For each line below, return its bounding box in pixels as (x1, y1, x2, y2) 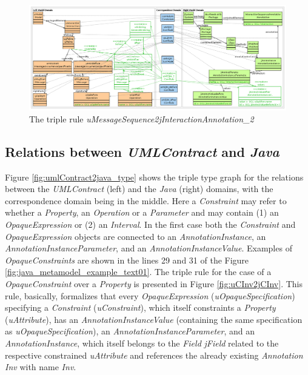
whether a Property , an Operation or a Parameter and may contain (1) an (5, 206, 279, 219)
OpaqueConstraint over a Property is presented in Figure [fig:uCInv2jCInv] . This (5, 277, 303, 290)
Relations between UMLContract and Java (5, 142, 280, 161)
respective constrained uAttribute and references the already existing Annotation (5, 348, 303, 361)
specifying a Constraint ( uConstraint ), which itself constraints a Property (5, 301, 276, 314)
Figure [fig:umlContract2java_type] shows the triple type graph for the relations (5, 170, 304, 183)
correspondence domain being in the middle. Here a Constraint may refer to (5, 194, 287, 207)
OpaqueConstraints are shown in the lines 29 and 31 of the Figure (5, 253, 249, 266)
